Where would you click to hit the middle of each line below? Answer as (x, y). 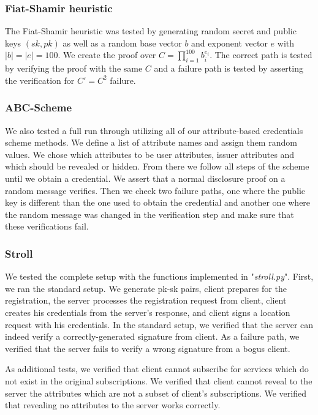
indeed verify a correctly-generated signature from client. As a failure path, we (152, 336)
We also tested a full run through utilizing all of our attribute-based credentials (154, 130)
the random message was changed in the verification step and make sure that (150, 214)
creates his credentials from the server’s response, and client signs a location (148, 312)
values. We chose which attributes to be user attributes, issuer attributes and (150, 154)
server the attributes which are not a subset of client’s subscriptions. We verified (156, 393)
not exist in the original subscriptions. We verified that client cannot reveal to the (159, 380)
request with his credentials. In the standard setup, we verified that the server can (159, 324)
